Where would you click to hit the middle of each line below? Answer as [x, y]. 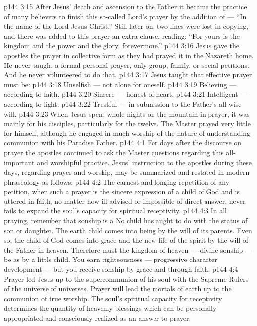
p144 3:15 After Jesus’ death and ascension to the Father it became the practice [126, 6]
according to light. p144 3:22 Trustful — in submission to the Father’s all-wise [123, 103]
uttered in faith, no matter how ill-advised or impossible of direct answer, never [125, 201]
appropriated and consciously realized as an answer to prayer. [98, 318]
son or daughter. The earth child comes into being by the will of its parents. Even [128, 230]
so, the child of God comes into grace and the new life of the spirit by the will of [126, 240]
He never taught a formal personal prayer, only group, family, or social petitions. [127, 65]
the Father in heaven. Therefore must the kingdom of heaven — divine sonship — [128, 249]
